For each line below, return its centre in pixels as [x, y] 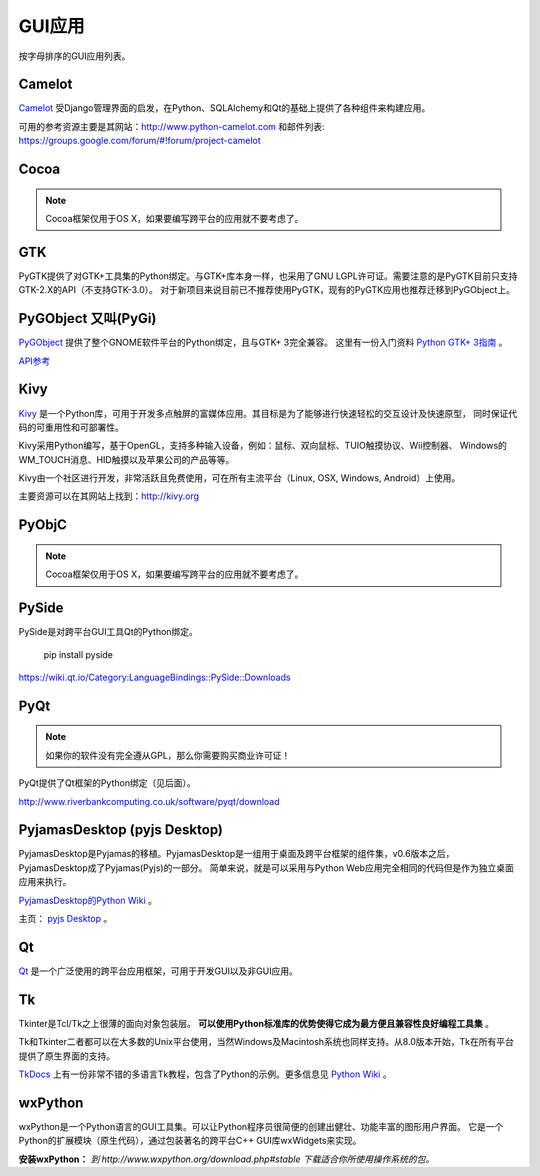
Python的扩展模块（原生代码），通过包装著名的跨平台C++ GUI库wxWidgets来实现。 [190, 1141]
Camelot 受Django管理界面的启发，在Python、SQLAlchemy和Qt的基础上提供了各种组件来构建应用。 [224, 108]
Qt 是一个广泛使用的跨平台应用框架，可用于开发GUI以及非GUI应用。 [158, 971]
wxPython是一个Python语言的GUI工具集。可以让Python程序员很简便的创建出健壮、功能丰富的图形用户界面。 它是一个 [261, 1126]
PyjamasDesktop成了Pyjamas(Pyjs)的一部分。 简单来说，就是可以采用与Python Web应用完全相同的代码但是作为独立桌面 [266, 867]
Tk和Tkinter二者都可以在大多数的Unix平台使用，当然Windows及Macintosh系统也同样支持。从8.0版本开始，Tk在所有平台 [266, 1042]
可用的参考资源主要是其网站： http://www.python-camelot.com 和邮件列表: [171, 126]
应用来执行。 [45, 882]
